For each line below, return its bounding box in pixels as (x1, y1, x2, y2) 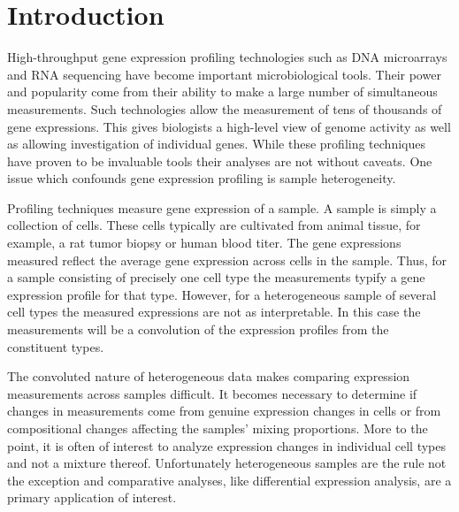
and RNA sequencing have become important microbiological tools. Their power (7, 65, 441, 83)
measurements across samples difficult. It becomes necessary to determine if (7, 384, 417, 402)
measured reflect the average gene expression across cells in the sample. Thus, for (7, 250, 447, 269)
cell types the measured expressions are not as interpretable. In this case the (7, 302, 421, 321)
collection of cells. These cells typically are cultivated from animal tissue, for (7, 216, 421, 234)
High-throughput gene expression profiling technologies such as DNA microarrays (7, 48, 448, 66)
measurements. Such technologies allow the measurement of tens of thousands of (7, 99, 442, 118)
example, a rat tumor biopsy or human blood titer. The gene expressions (7, 233, 402, 252)
